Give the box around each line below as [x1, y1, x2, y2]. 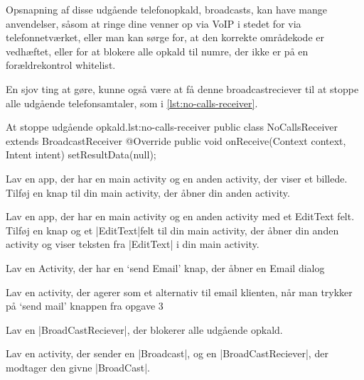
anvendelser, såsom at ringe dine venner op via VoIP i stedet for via [6, 16, 301, 31]
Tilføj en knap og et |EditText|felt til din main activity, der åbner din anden [6, 222, 339, 237]
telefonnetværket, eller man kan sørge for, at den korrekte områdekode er [6, 30, 324, 45]
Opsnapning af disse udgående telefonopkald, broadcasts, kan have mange [6, 2, 327, 16]
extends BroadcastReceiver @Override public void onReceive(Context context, [6, 133, 346, 148]
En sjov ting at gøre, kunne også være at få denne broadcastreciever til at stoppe [6, 81, 359, 96]
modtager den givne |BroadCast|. [6, 359, 150, 374]
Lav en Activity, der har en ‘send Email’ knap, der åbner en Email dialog [6, 260, 325, 275]
